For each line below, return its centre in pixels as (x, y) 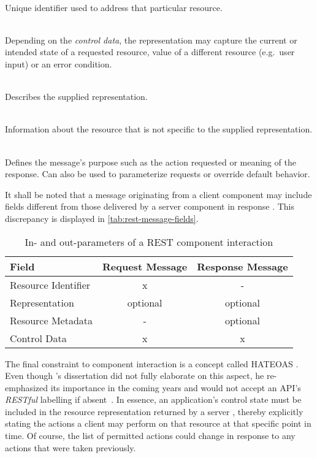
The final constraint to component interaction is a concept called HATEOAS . (152, 363)
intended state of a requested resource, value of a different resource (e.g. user (150, 52)
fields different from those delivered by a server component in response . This (150, 206)
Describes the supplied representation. (76, 97)
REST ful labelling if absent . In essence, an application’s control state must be (153, 399)
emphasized (27, 387)
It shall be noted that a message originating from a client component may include (158, 194)
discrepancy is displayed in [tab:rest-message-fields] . (102, 218)
